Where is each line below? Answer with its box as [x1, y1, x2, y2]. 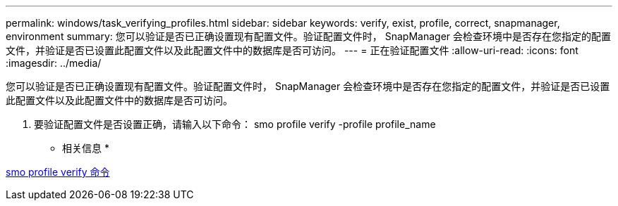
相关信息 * [62, 142, 109, 154]
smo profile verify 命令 [6, 166, 110, 178]
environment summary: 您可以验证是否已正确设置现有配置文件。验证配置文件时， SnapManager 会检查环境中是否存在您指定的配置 [6, 30, 612, 42]
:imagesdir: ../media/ [6, 57, 102, 69]
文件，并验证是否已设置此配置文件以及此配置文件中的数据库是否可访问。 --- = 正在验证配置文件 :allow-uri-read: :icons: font [6, 44, 578, 56]
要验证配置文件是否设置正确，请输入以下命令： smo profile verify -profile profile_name [34, 118, 436, 130]
